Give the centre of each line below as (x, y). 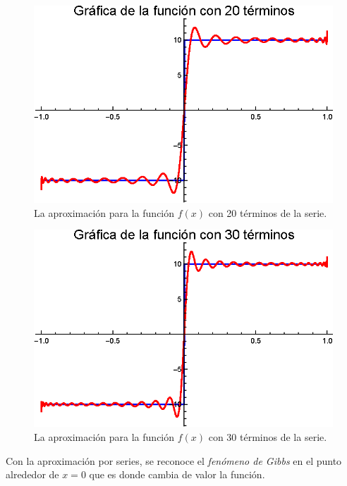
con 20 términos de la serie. (268, 212)
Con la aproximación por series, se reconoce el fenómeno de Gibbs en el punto (174, 460)
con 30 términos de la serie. (268, 437)
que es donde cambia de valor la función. (177, 474)
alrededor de (32, 474)
